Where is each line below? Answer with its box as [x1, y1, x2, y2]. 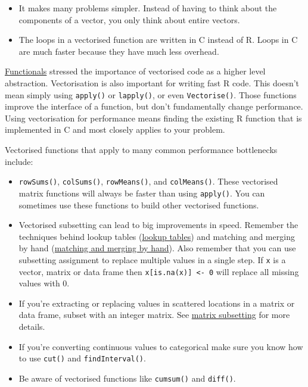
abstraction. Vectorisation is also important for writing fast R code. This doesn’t [5, 76, 300, 89]
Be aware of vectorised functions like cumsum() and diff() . [18, 372, 236, 384]
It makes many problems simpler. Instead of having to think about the [18, 2, 277, 14]
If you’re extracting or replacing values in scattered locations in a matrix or [18, 297, 295, 309]
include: [5, 155, 33, 167]
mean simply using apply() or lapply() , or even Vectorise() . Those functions [5, 88, 297, 101]
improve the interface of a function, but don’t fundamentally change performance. [5, 100, 303, 113]
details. [18, 320, 45, 332]
